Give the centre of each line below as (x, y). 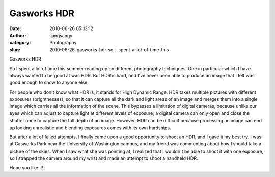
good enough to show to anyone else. (49, 83)
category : (20, 43)
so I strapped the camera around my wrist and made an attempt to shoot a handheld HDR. (104, 158)
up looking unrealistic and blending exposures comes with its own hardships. (90, 128)
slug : (15, 50)
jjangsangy (61, 35)
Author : (18, 35)
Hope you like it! (26, 167)
